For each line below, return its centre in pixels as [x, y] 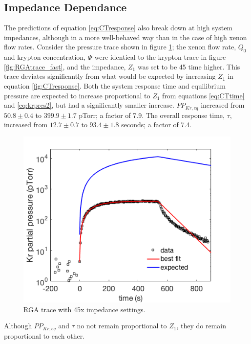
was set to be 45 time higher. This [189, 66]
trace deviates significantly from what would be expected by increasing [110, 76]
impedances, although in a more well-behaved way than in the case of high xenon [125, 37]
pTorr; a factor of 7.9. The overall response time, [152, 115]
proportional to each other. [44, 335]
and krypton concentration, [45, 57]
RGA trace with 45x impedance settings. [84, 309]
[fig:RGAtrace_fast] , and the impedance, [65, 66]
